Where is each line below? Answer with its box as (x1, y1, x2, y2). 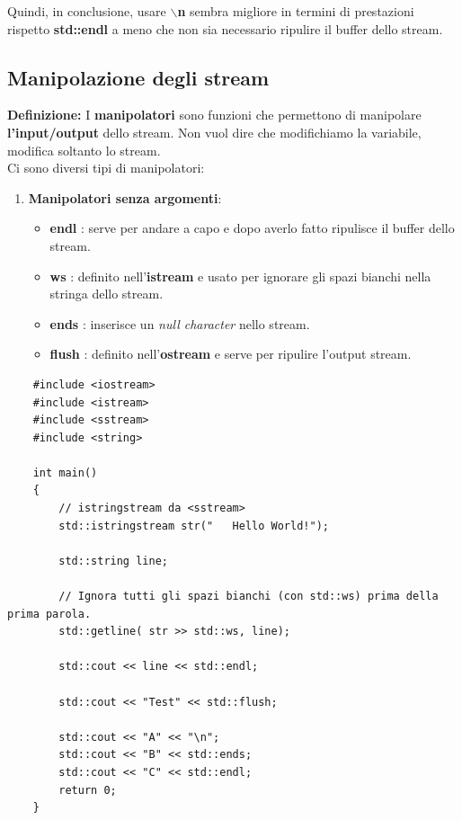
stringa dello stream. (49, 284, 164, 303)
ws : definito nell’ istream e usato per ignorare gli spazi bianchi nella (49, 266, 431, 285)
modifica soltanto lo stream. (7, 140, 161, 159)
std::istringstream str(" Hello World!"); (58, 519, 329, 532)
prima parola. (7, 607, 92, 620)
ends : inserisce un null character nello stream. (49, 314, 310, 333)
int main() (32, 466, 98, 479)
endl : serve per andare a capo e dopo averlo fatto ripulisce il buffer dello (49, 218, 455, 237)
